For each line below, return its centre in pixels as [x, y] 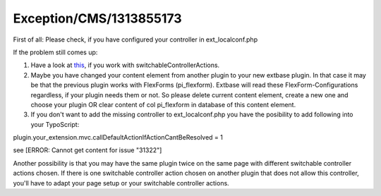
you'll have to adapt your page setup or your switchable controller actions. [121, 183]
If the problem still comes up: [55, 52]
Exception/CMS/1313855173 [98, 18]
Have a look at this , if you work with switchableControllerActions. [125, 65]
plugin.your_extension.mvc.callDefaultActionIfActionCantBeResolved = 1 [118, 137]
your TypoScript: [55, 124]
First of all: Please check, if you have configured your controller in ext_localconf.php [135, 39]
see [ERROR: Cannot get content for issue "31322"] [87, 150]
